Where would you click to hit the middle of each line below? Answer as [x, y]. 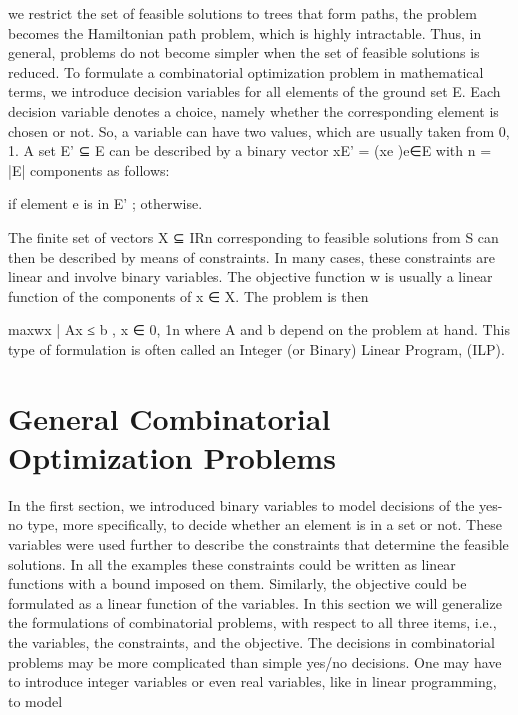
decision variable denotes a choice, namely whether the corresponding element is [253, 110]
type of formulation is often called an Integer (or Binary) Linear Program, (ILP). [256, 348]
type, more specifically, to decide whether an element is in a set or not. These [264, 524]
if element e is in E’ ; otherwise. [105, 203]
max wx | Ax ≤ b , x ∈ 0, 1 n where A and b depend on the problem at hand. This [259, 329]
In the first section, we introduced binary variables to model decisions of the [241, 504]
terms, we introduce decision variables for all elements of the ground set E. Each [254, 91]
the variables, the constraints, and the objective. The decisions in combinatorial [252, 641]
